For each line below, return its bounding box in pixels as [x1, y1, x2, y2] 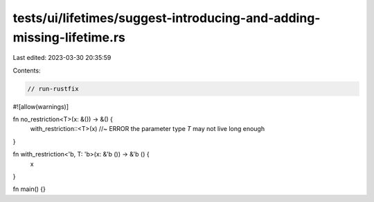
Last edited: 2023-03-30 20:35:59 [12, 54, 112, 62]
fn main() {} [12, 185, 46, 193]
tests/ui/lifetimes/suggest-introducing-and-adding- [12, 10, 321, 26]
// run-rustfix [27, 85, 79, 92]
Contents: [12, 66, 41, 74]
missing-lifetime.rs [12, 30, 126, 45]
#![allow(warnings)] [12, 102, 69, 110]
